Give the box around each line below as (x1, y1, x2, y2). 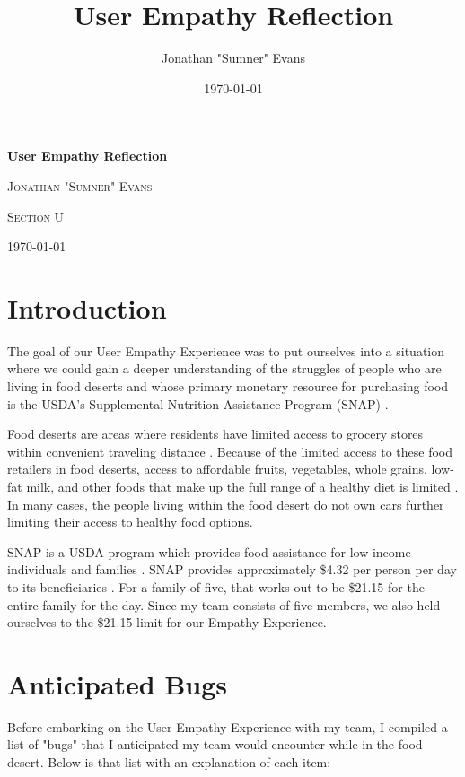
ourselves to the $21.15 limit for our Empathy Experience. (7, 613, 327, 632)
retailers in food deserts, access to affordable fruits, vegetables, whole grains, (7, 459, 427, 478)
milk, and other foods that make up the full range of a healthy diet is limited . (26, 476, 459, 495)
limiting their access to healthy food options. (7, 512, 253, 531)
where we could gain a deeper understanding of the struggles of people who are (7, 359, 442, 378)
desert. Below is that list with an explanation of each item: (7, 753, 331, 772)
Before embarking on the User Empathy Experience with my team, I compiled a (7, 717, 448, 736)
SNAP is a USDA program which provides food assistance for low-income (7, 542, 411, 561)
